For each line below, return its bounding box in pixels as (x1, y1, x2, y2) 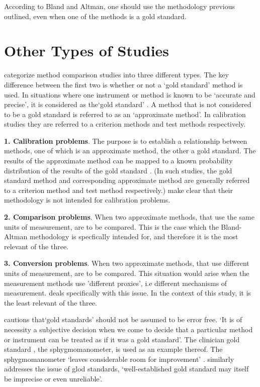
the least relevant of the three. (4, 297, 97, 308)
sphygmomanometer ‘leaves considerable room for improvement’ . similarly (4, 353, 234, 364)
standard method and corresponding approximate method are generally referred (4, 175, 250, 185)
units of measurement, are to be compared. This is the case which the (4, 221, 219, 232)
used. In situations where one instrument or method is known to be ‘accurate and (4, 89, 255, 100)
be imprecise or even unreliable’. (4, 373, 103, 383)
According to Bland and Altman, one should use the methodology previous (4, 1, 235, 11)
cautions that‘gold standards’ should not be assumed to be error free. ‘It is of (4, 314, 242, 325)
